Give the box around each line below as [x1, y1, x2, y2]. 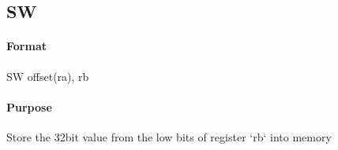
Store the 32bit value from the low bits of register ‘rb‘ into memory [6, 128, 332, 145]
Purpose [6, 98, 52, 115]
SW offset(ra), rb [6, 68, 89, 84]
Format [6, 38, 47, 54]
